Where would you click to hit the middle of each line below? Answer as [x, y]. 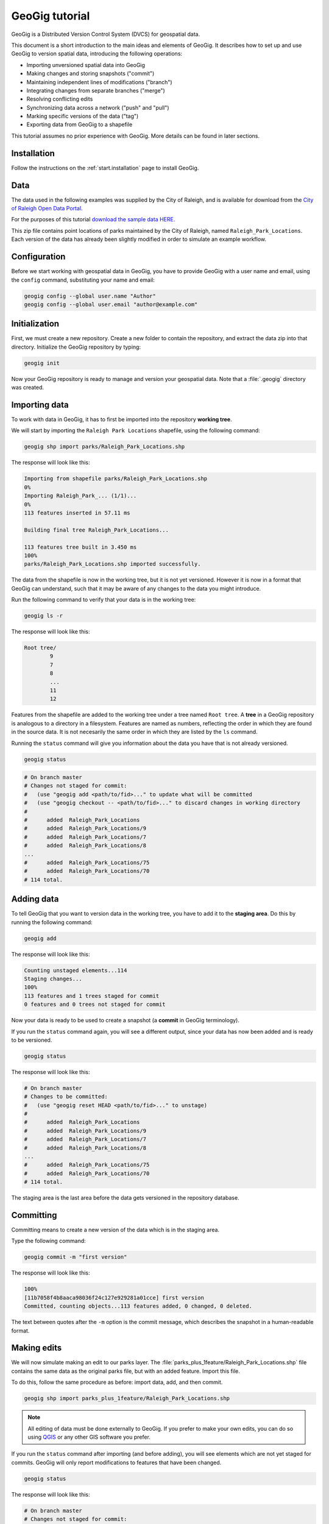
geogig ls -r [44, 616]
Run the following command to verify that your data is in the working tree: [104, 600]
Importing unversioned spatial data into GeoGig [86, 65]
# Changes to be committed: [66, 1097]
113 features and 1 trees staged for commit [92, 996]
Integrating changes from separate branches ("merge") [96, 90]
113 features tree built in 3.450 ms [80, 547]
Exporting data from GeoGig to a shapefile [80, 124]
